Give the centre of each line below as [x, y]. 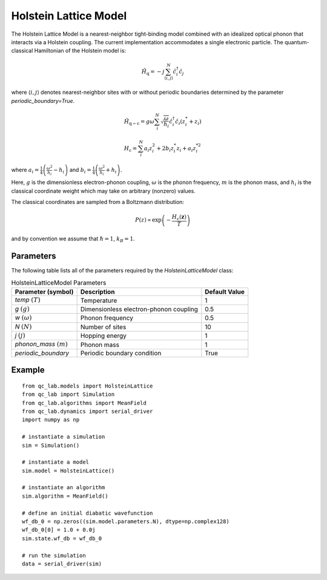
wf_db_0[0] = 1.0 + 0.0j [59, 530]
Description [97, 292]
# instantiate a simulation [64, 437]
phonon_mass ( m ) [41, 344]
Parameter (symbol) [44, 292]
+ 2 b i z [165, 149]
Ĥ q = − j [153, 72]
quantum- [297, 42]
